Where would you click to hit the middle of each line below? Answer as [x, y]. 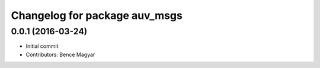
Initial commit [42, 46]
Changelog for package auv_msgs [97, 15]
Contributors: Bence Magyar [60, 54]
